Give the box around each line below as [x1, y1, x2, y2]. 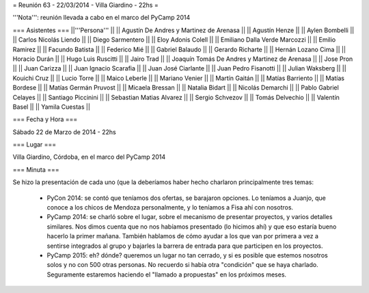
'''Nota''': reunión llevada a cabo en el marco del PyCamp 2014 [12, 14, 191, 22]
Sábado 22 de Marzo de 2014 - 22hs [12, 127, 116, 136]
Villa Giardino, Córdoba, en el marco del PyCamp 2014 [12, 153, 166, 161]
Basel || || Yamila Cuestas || [12, 103, 90, 111]
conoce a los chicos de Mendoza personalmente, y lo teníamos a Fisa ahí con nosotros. [46, 203, 294, 212]
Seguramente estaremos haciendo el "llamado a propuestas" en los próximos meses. [46, 270, 287, 279]
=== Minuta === [12, 165, 59, 174]
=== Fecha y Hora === [12, 115, 78, 123]
